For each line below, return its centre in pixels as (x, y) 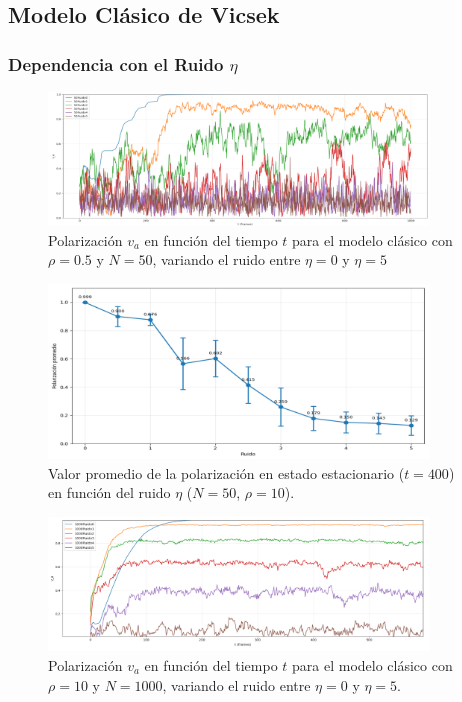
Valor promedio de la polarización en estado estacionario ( (226, 472)
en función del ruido (109, 492)
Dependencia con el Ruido (116, 63)
